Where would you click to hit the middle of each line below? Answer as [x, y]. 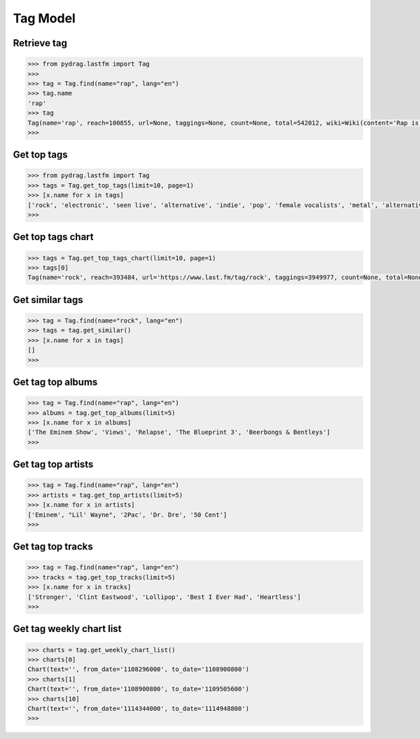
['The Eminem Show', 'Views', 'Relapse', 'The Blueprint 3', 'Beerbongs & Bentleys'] [179, 432]
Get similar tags [48, 300]
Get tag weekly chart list [67, 629]
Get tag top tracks [53, 547]
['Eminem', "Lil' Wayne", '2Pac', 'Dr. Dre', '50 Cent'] [127, 515]
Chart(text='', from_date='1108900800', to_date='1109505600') [139, 689]
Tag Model [44, 18]
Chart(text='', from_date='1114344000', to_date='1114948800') [139, 708]
